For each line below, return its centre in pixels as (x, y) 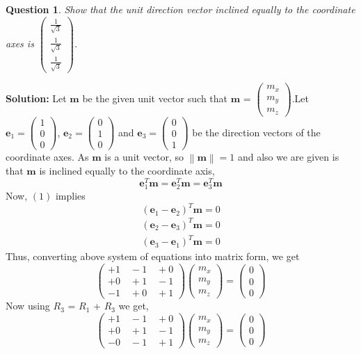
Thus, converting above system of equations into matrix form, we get (153, 256)
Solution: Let (36, 98)
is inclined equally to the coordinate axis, (127, 171)
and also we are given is (288, 157)
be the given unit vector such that (155, 98)
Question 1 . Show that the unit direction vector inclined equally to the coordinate (180, 9)
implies (70, 196)
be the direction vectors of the (256, 132)
